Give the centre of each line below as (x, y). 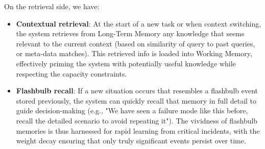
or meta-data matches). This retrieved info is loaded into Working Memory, (134, 53)
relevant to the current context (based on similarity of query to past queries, (136, 43)
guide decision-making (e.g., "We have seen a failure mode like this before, (132, 110)
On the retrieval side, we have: (52, 6)
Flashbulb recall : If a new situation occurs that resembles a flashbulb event (137, 91)
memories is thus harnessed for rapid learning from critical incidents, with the (138, 130)
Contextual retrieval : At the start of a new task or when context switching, (139, 23)
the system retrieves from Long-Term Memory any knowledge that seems (130, 33)
